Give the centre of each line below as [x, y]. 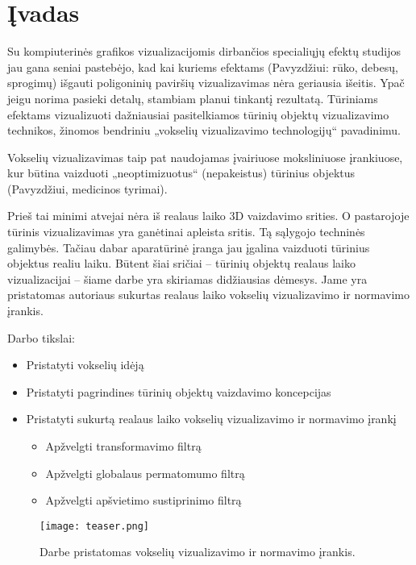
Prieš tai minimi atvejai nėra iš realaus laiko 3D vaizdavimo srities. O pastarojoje [208, 216]
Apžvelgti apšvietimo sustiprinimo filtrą [144, 500]
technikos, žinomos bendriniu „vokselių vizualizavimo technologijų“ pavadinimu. [204, 130]
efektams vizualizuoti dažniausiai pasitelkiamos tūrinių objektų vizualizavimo [198, 114]
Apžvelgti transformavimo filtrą [123, 446]
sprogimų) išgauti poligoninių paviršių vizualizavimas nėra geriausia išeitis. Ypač [206, 83]
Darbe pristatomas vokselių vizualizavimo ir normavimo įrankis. [198, 552]
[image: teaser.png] [95, 526]
